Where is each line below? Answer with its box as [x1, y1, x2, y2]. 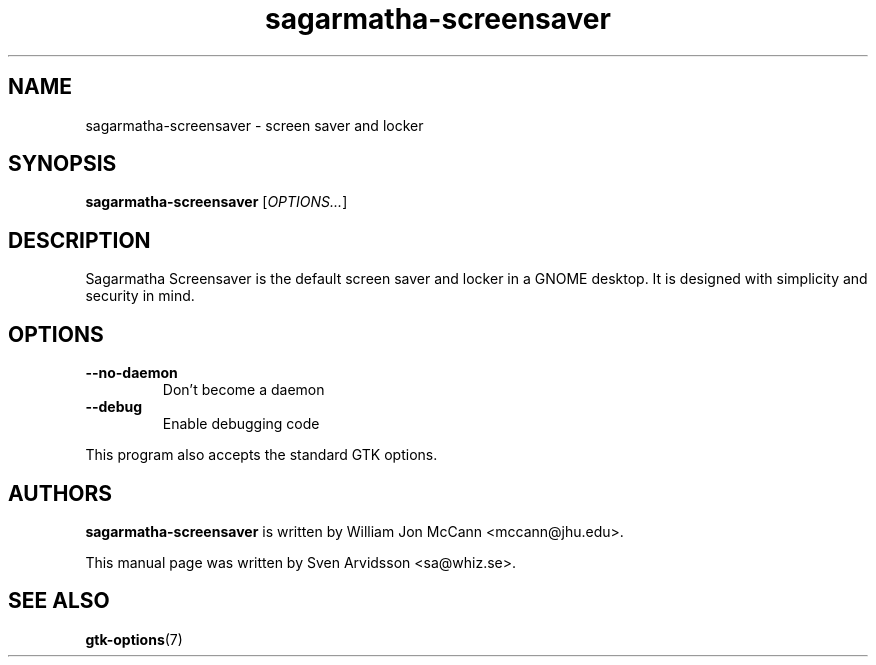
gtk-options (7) [85, 630, 183, 648]
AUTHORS [8, 480, 113, 506]
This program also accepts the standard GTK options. [85, 446, 438, 464]
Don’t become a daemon [162, 381, 325, 399]
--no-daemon [85, 364, 178, 382]
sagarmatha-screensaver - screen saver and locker [85, 116, 424, 134]
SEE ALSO [8, 588, 110, 614]
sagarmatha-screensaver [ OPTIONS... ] [85, 193, 348, 211]
